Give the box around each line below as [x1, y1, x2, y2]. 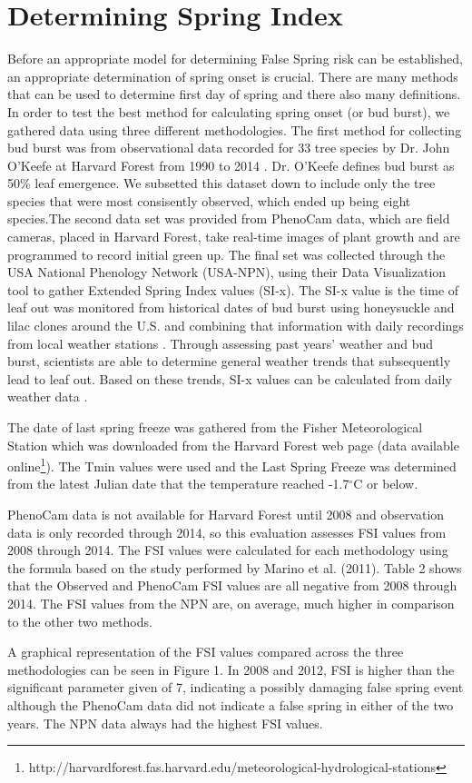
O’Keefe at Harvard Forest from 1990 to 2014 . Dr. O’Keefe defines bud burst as [7, 155, 455, 174]
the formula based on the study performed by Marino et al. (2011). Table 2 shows [7, 558, 462, 577]
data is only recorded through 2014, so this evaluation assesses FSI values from [7, 522, 447, 541]
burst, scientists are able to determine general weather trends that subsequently [7, 352, 451, 371]
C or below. [353, 474, 418, 493]
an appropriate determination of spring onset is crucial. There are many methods [7, 66, 458, 85]
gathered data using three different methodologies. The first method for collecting [7, 120, 462, 139]
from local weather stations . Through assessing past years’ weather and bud [7, 333, 434, 352]
